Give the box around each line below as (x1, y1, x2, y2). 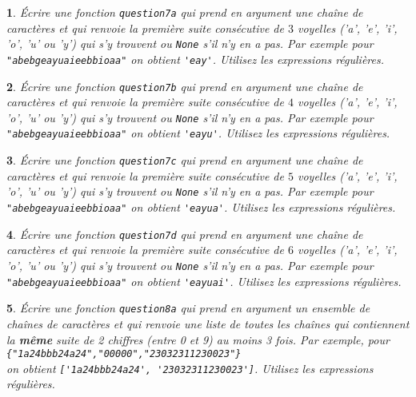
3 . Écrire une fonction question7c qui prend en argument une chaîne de (6, 152, 363, 169)
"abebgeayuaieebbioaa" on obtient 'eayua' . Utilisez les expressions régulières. (6, 199, 396, 216)
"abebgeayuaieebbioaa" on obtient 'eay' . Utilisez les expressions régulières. (6, 50, 385, 67)
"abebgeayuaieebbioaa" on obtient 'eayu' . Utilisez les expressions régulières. (6, 125, 390, 141)
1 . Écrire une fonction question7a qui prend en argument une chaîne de (6, 4, 363, 20)
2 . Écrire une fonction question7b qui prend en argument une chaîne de (6, 77, 363, 94)
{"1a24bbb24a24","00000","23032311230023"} (6, 348, 242, 360)
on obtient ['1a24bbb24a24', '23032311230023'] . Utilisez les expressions (6, 359, 374, 376)
